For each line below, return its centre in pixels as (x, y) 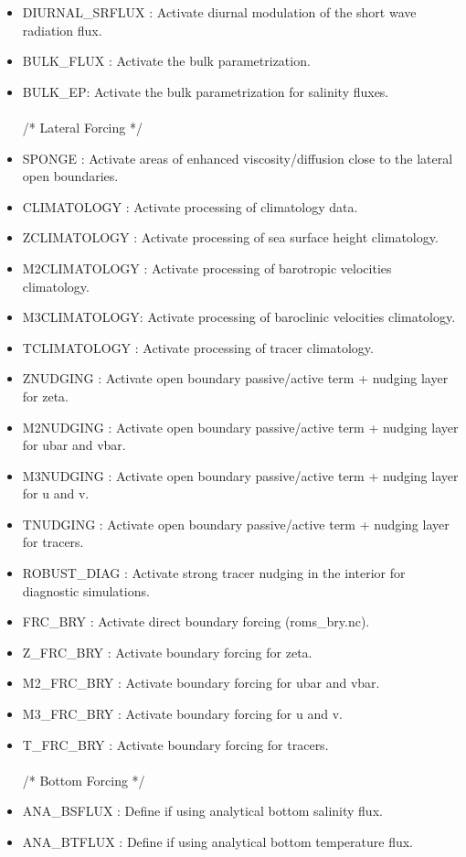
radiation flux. (62, 30)
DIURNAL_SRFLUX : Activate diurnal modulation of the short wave (219, 12)
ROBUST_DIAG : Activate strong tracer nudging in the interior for (214, 573)
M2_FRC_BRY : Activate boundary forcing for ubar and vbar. (201, 683)
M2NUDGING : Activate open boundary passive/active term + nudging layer (240, 427)
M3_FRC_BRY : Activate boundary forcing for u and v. (182, 714)
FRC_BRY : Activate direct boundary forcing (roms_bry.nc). (196, 621)
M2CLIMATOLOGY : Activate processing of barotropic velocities (207, 268)
